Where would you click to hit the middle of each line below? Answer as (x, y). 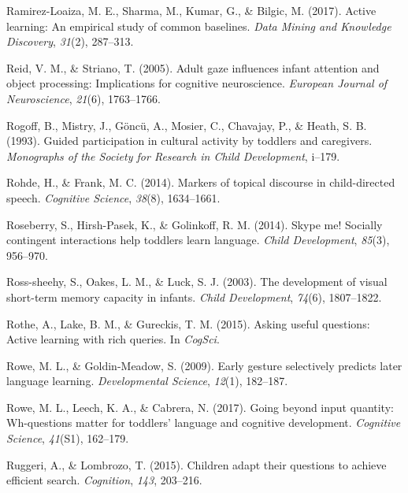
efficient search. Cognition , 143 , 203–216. (104, 480)
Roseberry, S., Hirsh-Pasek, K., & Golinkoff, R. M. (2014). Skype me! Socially (195, 224)
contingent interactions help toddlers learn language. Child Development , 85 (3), (198, 240)
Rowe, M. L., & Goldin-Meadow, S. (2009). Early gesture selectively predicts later (204, 365)
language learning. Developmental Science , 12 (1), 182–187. (147, 381)
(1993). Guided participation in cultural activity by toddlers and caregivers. (189, 141)
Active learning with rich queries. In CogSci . (113, 339)
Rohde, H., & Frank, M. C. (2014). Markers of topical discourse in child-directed (201, 182)
